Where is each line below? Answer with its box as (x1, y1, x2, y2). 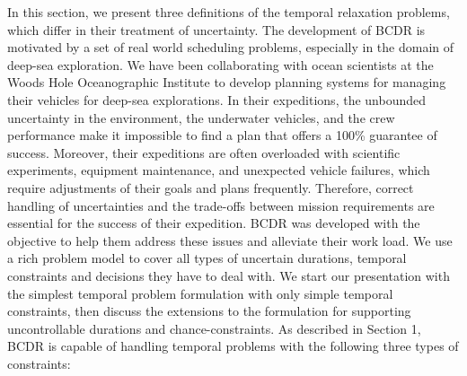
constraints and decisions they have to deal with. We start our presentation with (7, 266, 450, 284)
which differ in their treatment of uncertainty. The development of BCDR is (7, 20, 426, 39)
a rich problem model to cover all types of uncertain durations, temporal (7, 249, 407, 267)
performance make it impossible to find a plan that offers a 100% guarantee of (7, 126, 437, 144)
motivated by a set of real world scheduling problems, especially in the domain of (7, 38, 454, 57)
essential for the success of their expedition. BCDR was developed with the (7, 214, 420, 232)
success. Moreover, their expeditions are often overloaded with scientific (7, 143, 401, 162)
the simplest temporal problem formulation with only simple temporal (7, 284, 393, 302)
